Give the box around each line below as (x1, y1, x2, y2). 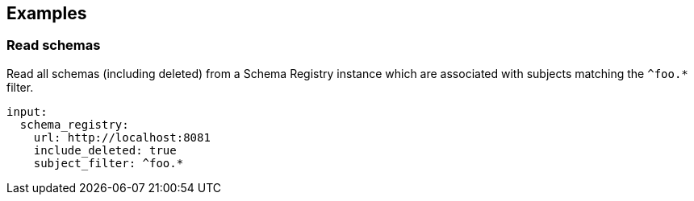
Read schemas (6, 37, 101, 54)
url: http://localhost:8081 (33, 130, 211, 144)
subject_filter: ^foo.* (33, 156, 184, 170)
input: (6, 105, 48, 118)
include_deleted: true (33, 143, 177, 157)
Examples (6, 3, 87, 23)
